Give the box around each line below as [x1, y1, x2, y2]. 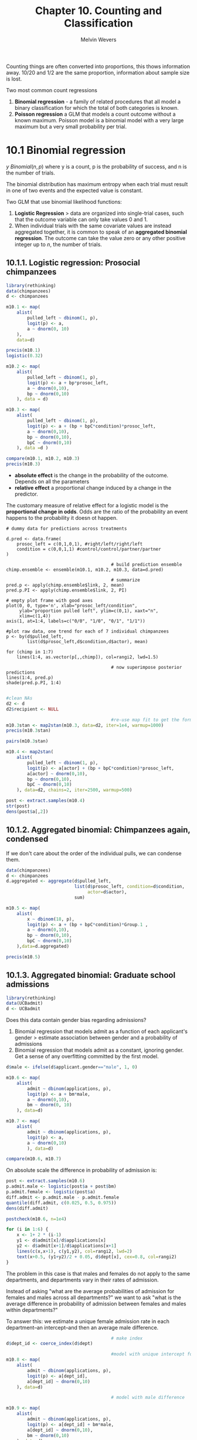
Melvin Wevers [80, 36, 117, 43]
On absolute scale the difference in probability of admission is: [6, 1167, 157, 1174]
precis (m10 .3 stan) [6, 728, 51, 734]
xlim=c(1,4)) [19, 613, 51, 619]
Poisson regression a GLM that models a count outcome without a [14, 110, 176, 117]
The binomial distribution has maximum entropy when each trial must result [6, 180, 188, 187]
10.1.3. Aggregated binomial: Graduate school [6, 970, 176, 980]
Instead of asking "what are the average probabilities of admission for [6, 1287, 175, 1294]
